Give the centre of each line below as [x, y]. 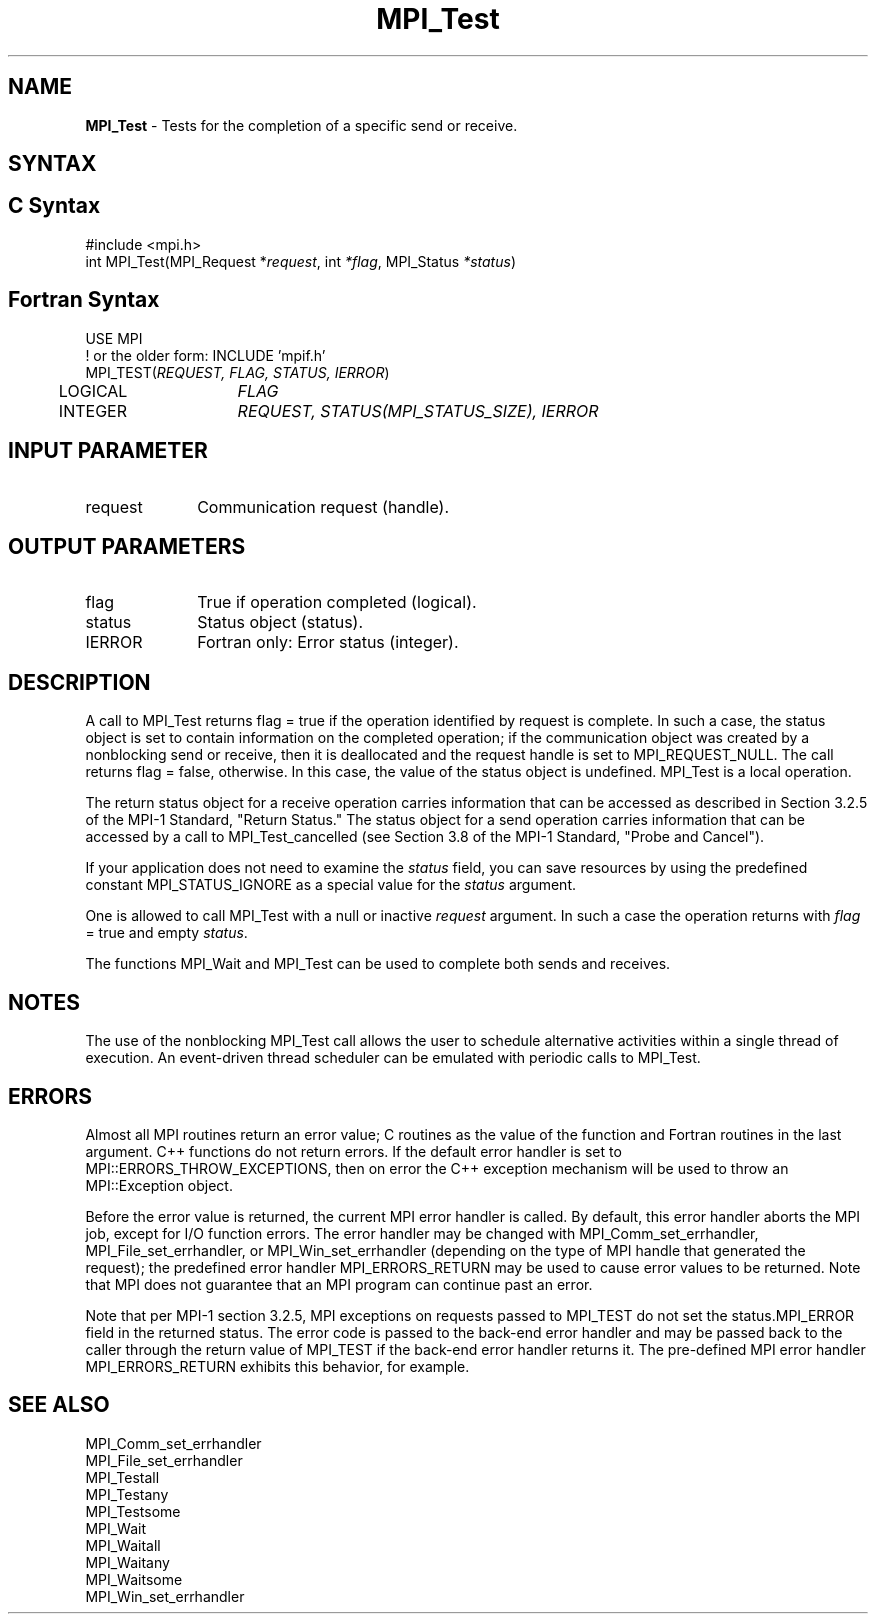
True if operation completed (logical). [337, 602]
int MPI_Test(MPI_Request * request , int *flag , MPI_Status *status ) [300, 261]
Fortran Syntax [84, 300]
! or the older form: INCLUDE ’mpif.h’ [205, 355]
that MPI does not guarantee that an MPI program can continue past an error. [339, 1284]
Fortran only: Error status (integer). [328, 642]
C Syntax [54, 206]
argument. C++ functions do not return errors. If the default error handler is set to [353, 1151]
